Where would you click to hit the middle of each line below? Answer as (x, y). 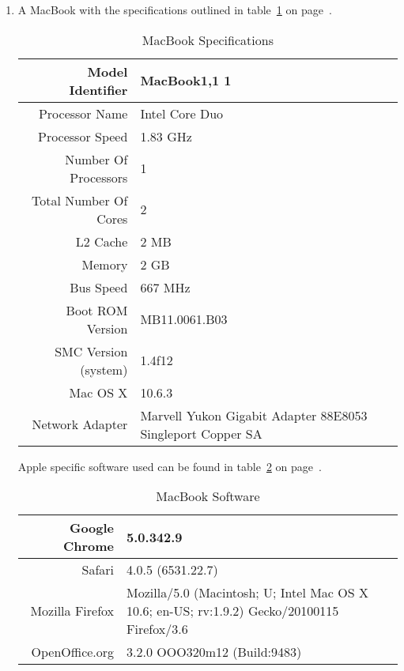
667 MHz (165, 287)
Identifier (98, 89)
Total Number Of (79, 200)
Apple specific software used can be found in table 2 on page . (170, 466)
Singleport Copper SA (201, 433)
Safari (98, 570)
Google (92, 528)
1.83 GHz (166, 136)
